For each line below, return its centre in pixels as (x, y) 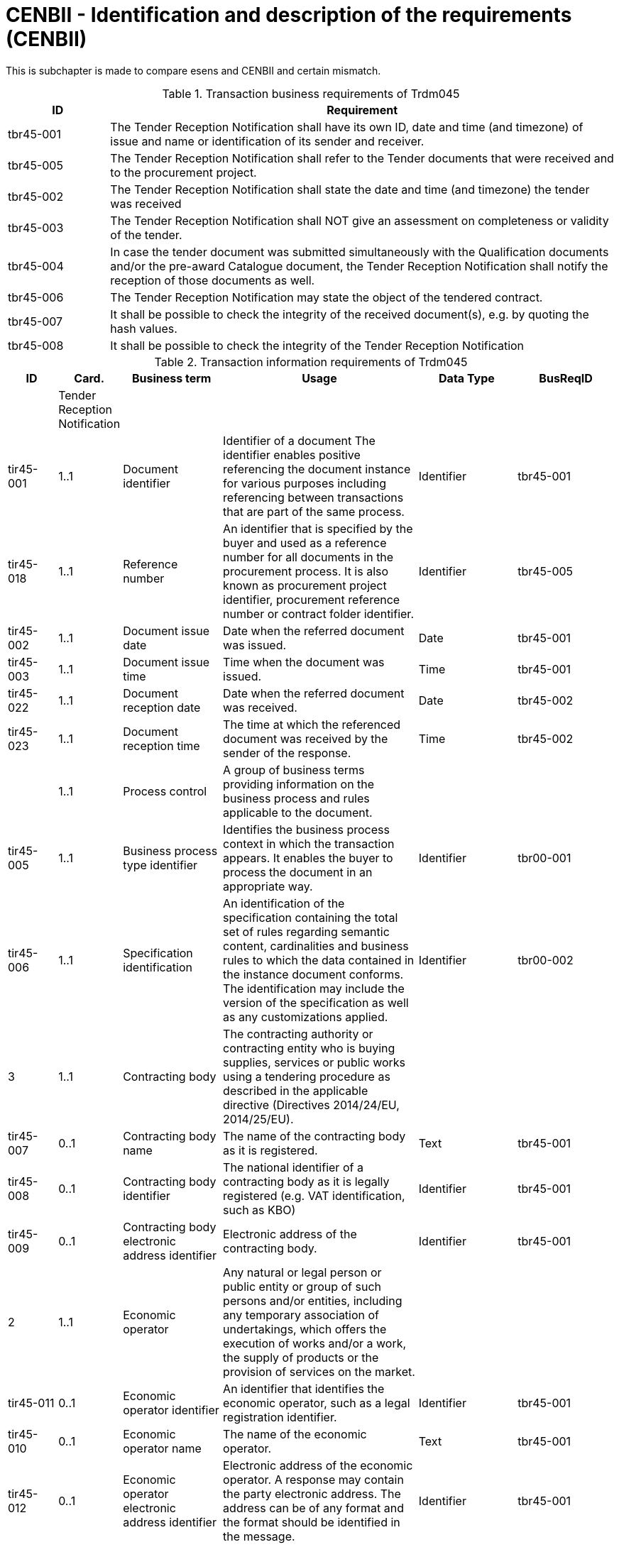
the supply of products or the (301, 1357)
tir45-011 (31, 1403)
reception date (162, 707)
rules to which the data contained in (319, 960)
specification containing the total (311, 917)
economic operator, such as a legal (317, 1403)
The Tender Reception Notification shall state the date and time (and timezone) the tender (350, 189)
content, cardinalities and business (316, 946)
